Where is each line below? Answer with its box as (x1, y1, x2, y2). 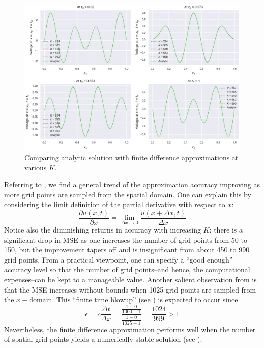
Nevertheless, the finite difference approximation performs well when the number (4, 324, 256, 334)
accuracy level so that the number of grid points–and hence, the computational (4, 264, 250, 275)
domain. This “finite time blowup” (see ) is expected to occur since (29, 294, 238, 305)
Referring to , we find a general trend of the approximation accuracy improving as (4, 179, 260, 190)
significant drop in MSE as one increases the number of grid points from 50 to (4, 234, 247, 245)
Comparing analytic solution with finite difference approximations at (24, 152, 239, 162)
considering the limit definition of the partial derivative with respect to (4, 199, 225, 210)
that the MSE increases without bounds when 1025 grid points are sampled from (4, 284, 256, 295)
